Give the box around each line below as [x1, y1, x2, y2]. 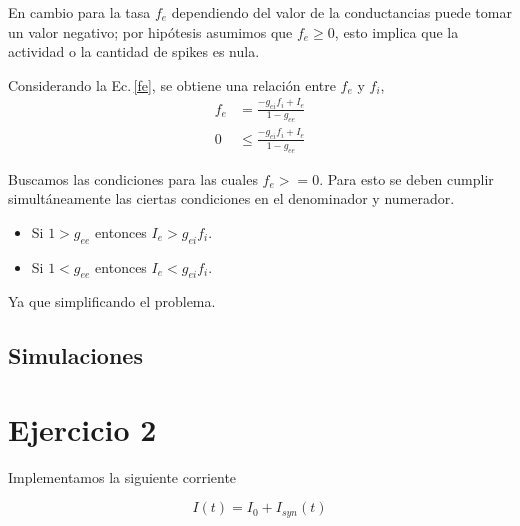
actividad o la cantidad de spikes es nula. [8, 41, 260, 62]
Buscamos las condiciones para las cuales [8, 168, 258, 189]
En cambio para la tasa [8, 2, 151, 22]
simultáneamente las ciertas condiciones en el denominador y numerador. [8, 188, 455, 209]
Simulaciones [8, 340, 143, 371]
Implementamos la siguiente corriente [8, 466, 237, 487]
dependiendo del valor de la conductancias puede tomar [171, 2, 512, 22]
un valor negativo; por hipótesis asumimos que [8, 21, 293, 42]
